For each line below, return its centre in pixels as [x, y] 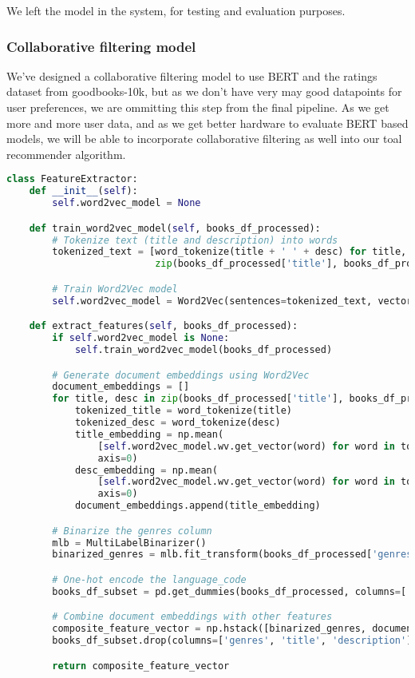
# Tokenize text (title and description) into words [195, 240]
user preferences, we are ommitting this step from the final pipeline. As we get [198, 107]
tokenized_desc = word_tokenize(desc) [178, 422]
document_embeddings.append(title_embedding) [198, 506]
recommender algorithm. [66, 154]
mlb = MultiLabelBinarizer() [129, 543]
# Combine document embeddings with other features [192, 617]
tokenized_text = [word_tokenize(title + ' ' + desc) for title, [229, 252]
